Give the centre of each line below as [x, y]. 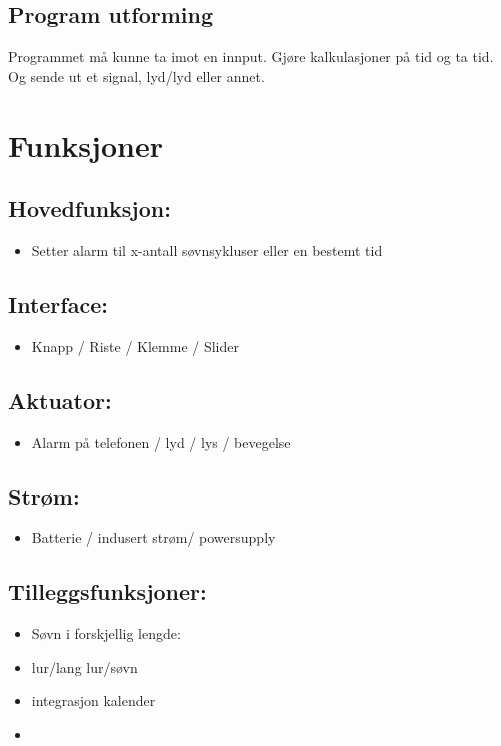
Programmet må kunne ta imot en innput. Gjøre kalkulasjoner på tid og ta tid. [251, 56]
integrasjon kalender [93, 700]
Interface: [58, 303]
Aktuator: [60, 399]
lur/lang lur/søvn [84, 666]
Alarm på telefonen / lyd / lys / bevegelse [161, 441]
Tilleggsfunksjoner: [107, 591]
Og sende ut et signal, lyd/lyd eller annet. [136, 75]
